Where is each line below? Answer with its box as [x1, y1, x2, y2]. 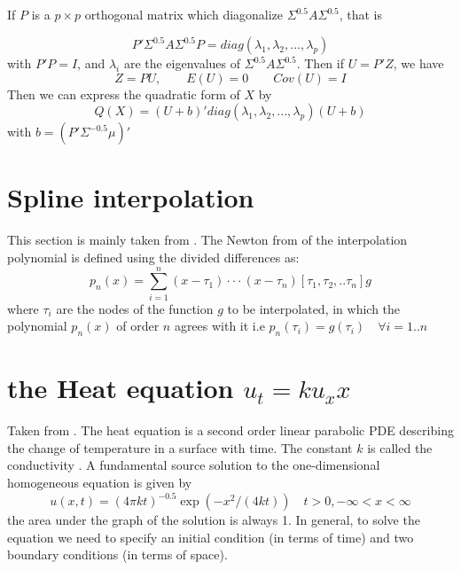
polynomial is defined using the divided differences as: [7, 248, 300, 266]
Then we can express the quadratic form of [7, 84, 240, 103]
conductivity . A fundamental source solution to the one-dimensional [7, 456, 380, 474]
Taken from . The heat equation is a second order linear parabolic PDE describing [7, 421, 454, 440]
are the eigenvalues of [123, 54, 241, 73]
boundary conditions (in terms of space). [7, 545, 228, 564]
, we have [393, 54, 444, 73]
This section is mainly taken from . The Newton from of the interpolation [7, 230, 408, 249]
